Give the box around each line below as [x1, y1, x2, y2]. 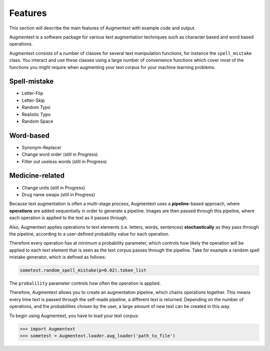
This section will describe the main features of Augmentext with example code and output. [9, 25, 196, 31]
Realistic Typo [21, 111, 51, 117]
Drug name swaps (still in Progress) [21, 191, 95, 197]
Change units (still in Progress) [21, 185, 85, 191]
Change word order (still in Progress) [21, 151, 98, 157]
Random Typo [21, 104, 51, 110]
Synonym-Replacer [21, 144, 62, 150]
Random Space [21, 118, 53, 124]
